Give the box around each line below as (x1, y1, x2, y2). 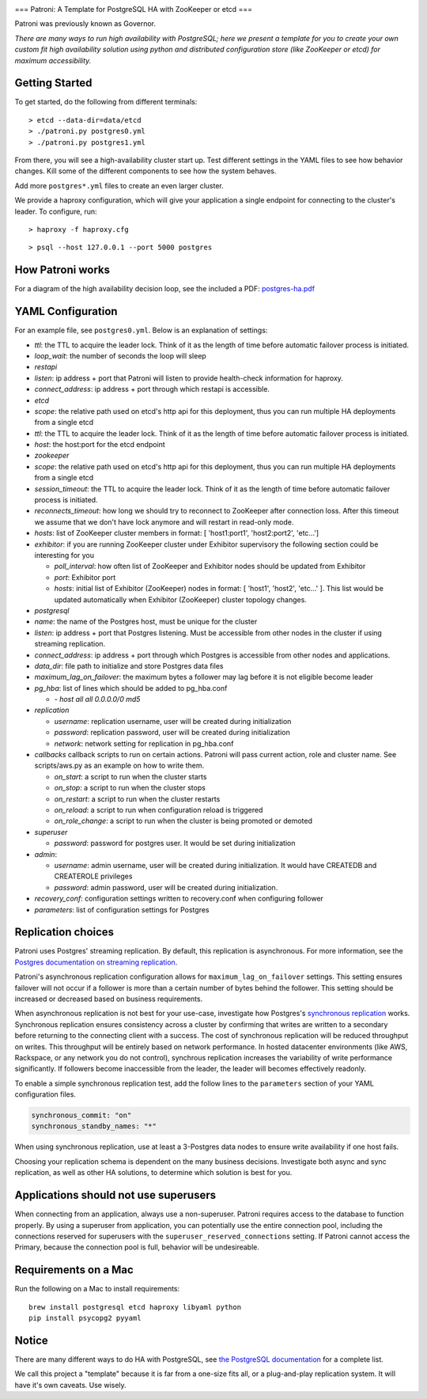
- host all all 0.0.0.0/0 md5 (54, 695, 141, 704)
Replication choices (14, 926, 115, 939)
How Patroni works (14, 263, 111, 277)
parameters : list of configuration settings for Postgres (34, 904, 210, 914)
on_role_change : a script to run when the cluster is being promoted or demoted (54, 816, 312, 826)
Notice (14, 1333, 49, 1347)
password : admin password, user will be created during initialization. (54, 882, 278, 892)
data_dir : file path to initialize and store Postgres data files (34, 661, 224, 670)
